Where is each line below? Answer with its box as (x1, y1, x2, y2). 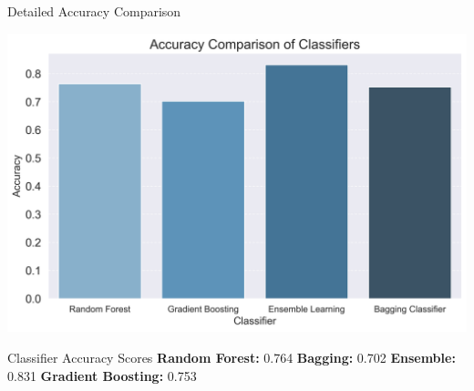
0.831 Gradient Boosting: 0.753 (7, 365, 197, 385)
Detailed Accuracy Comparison (7, 2, 181, 20)
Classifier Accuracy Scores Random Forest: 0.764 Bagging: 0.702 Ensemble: (7, 347, 456, 366)
